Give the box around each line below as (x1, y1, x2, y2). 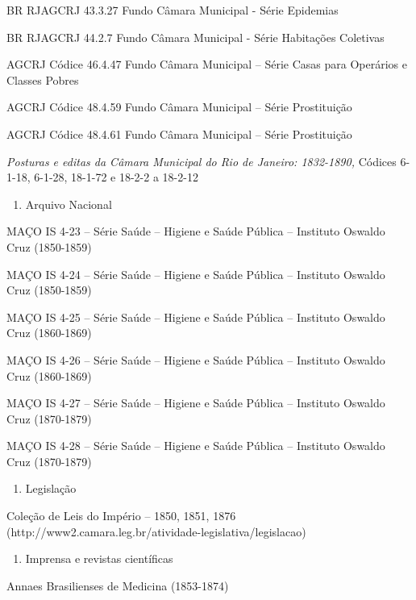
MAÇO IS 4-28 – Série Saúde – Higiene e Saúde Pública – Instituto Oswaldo (6, 437, 385, 454)
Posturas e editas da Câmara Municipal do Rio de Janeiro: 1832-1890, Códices (6, 152, 397, 169)
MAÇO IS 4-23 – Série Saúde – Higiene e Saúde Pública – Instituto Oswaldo (6, 223, 385, 240)
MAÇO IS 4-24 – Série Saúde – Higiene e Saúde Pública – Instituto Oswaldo (6, 265, 385, 282)
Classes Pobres (6, 71, 79, 88)
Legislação (25, 480, 77, 497)
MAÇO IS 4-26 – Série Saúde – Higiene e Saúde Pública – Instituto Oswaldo (6, 351, 385, 368)
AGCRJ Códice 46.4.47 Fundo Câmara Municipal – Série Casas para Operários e (6, 56, 407, 73)
